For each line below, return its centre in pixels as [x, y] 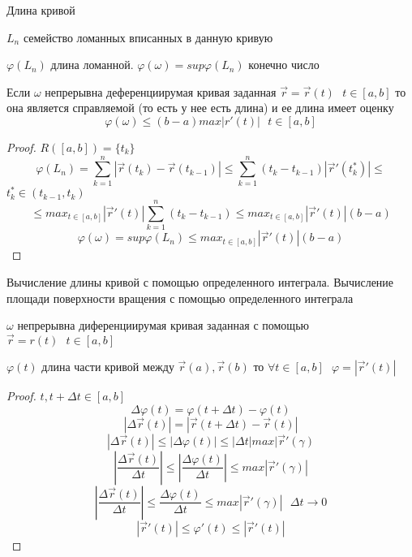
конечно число [284, 65]
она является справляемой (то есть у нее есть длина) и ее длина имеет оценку [200, 108]
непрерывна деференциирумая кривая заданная [161, 91]
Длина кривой [41, 10]
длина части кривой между [108, 366]
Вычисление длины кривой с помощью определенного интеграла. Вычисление [200, 281]
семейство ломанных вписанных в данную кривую [148, 37]
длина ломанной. [92, 65]
